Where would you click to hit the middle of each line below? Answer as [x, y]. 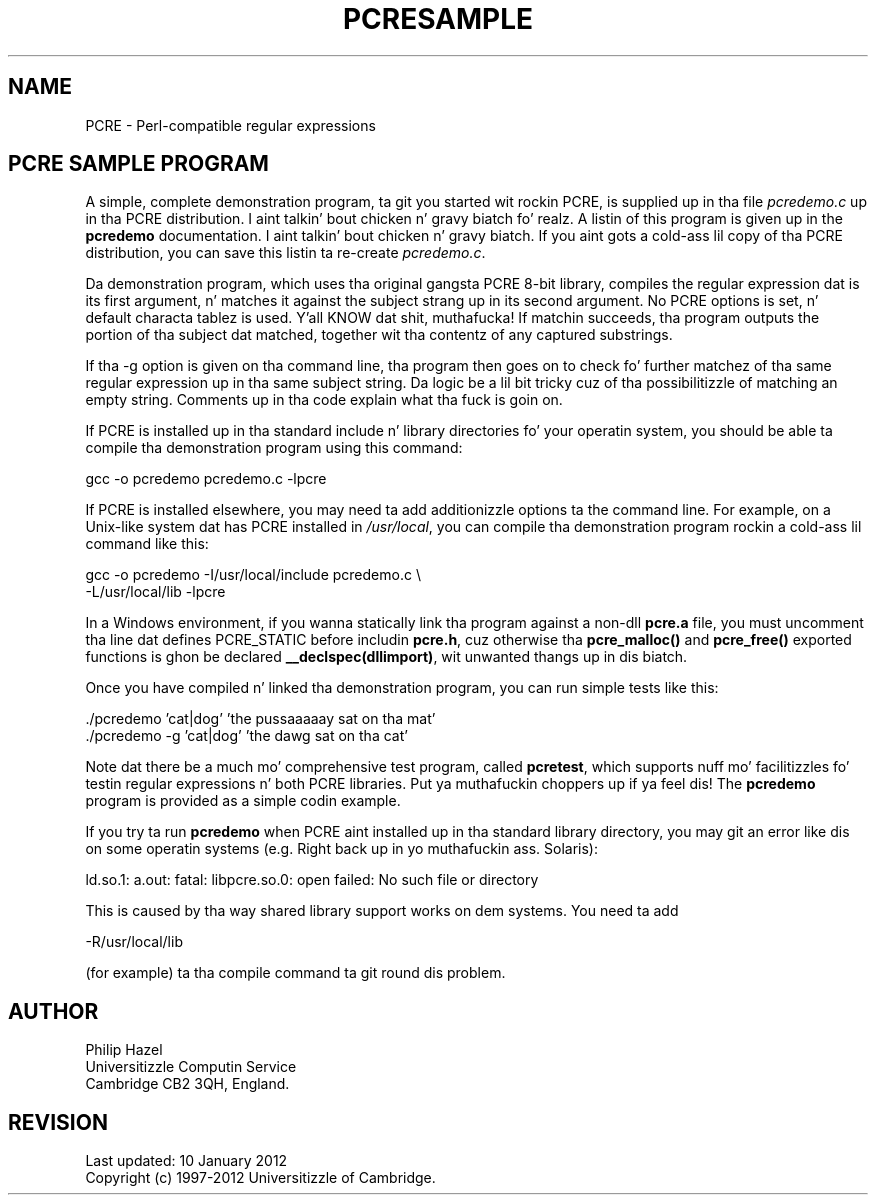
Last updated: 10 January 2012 [186, 1161]
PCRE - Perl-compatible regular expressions [230, 125]
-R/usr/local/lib [134, 942]
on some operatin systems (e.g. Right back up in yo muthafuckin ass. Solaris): [341, 849]
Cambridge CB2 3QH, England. [187, 1084]
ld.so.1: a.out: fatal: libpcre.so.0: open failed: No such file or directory [312, 880]
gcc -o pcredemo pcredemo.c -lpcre [206, 479]
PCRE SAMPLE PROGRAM [138, 164]
